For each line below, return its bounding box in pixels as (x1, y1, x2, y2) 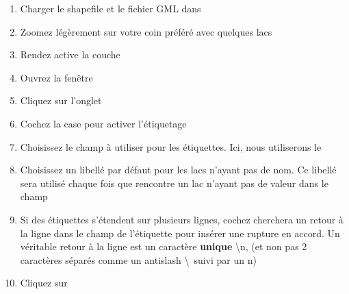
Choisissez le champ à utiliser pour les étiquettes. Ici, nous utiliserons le (20, 139, 322, 154)
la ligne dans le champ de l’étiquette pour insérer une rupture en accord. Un (20, 225, 340, 240)
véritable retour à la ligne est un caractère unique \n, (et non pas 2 (20, 239, 307, 254)
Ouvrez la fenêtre (20, 70, 93, 84)
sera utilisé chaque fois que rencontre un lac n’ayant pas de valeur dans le (20, 175, 328, 190)
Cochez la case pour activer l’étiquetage (20, 116, 187, 130)
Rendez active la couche (20, 47, 120, 62)
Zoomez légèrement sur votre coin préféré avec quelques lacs (20, 24, 272, 38)
